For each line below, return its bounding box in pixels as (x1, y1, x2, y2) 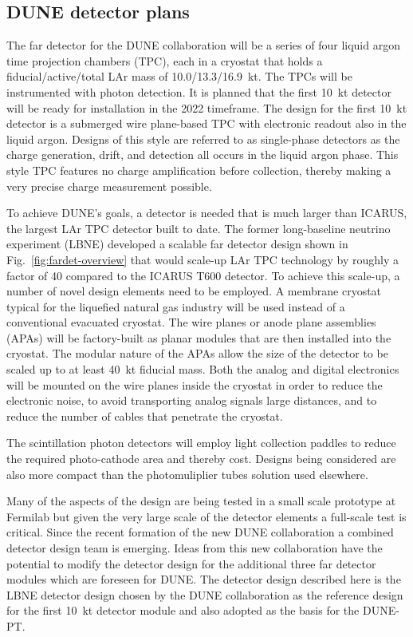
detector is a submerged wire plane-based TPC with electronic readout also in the (6, 115, 407, 132)
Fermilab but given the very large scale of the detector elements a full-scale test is (6, 508, 407, 524)
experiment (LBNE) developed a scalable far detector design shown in (6, 235, 348, 252)
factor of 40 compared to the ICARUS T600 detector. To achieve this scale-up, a (6, 267, 400, 283)
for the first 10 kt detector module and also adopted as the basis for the (6, 602, 360, 619)
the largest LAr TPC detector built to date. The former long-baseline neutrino (6, 220, 391, 236)
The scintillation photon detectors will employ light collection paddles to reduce (6, 434, 396, 451)
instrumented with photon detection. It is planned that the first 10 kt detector (6, 83, 391, 100)
